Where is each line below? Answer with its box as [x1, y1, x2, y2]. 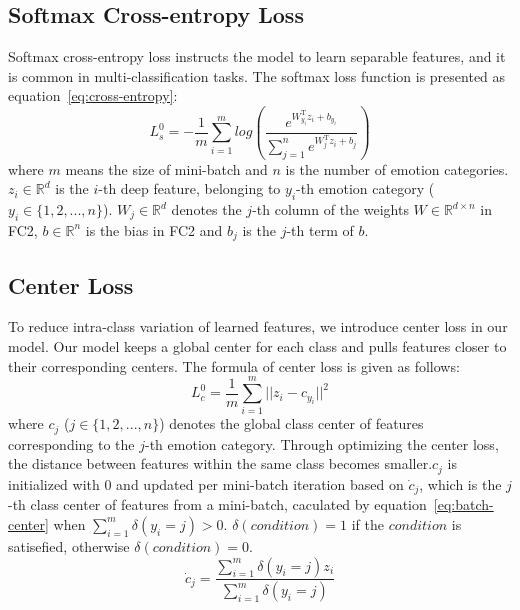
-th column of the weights [252, 199, 409, 220]
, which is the [419, 473, 502, 494]
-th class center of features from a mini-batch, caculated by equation [8, 494, 427, 515]
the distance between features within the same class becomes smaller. [8, 453, 433, 474]
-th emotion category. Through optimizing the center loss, [145, 433, 499, 454]
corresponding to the [8, 433, 135, 454]
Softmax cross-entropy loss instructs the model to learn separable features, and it [8, 46, 506, 67]
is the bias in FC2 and [85, 219, 223, 240]
